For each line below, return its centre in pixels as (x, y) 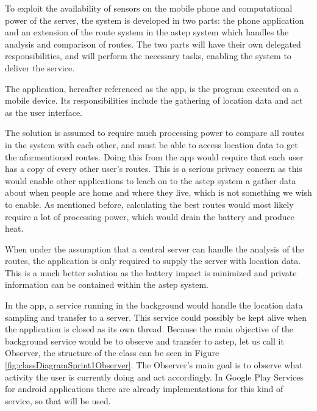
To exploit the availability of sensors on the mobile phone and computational (149, 8)
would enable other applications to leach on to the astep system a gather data (151, 180)
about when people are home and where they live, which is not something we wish (158, 192)
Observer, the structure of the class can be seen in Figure (112, 353)
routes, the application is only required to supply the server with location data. (153, 261)
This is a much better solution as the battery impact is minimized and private (151, 272)
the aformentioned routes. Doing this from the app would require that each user (154, 156)
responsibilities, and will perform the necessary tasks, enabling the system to (148, 56)
